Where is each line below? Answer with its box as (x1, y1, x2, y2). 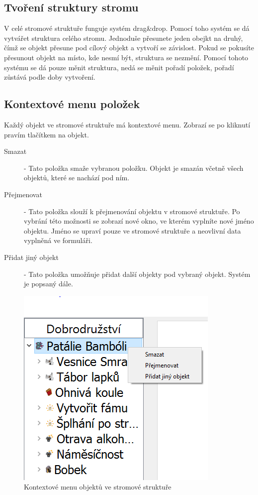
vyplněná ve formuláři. (24, 235, 92, 246)
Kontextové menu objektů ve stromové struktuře (24, 482, 172, 492)
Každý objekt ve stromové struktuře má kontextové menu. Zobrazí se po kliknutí (4, 119, 251, 129)
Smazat (4, 146, 27, 156)
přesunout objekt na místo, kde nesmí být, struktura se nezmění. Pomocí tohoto (4, 52, 249, 62)
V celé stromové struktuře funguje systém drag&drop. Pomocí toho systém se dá (4, 23, 250, 33)
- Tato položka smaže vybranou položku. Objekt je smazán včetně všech (24, 162, 244, 173)
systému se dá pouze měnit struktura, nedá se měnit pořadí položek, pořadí (4, 62, 234, 72)
